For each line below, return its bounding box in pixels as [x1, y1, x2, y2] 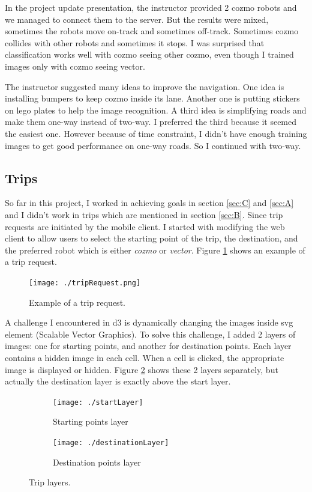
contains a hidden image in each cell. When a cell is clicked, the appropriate [5, 351, 284, 363]
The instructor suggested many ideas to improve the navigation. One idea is [5, 80, 284, 93]
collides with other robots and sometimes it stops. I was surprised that [5, 36, 265, 49]
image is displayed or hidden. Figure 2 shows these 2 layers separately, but [5, 363, 278, 375]
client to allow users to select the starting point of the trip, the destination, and [5, 232, 298, 244]
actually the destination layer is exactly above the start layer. [5, 375, 231, 387]
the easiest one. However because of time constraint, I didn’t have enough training [5, 127, 307, 139]
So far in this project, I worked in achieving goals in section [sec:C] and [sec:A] [5, 196, 294, 209]
